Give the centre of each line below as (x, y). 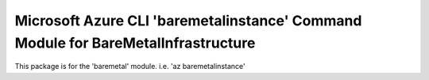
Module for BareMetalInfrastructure (135, 43)
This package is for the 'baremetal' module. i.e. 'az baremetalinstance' (130, 67)
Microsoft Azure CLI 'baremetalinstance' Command (188, 21)
